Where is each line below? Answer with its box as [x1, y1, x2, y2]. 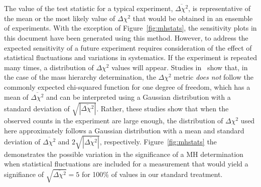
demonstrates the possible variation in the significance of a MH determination [4, 148, 243, 159]
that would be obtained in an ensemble [133, 13, 253, 23]
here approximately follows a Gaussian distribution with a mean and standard [4, 125, 244, 135]
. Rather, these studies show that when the [96, 103, 229, 113]
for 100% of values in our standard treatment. [81, 169, 223, 179]
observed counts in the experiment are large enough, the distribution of [4, 115, 223, 126]
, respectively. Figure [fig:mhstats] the [99, 136, 217, 147]
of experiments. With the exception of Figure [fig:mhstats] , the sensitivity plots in [4, 23, 257, 33]
